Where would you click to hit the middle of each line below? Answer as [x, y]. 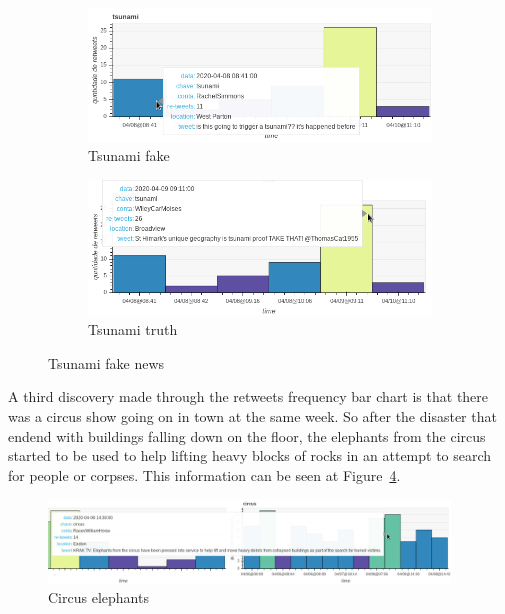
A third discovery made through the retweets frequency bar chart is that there [248, 396]
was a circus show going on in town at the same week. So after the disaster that [252, 416]
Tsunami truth [133, 329]
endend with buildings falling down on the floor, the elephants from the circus [247, 435]
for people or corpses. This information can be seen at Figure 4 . [204, 474]
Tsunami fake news [106, 362]
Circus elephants [98, 597]
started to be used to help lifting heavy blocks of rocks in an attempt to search [250, 455]
